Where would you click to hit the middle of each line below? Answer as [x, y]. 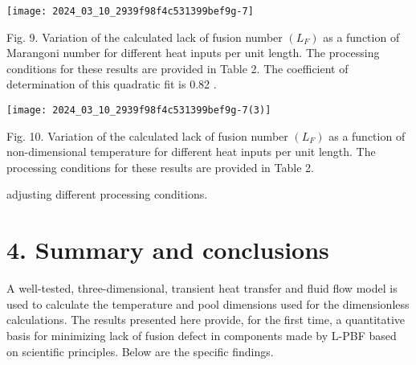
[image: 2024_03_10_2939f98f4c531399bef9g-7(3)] [139, 111]
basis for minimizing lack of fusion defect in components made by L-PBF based [202, 335]
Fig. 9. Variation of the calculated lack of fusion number [145, 37]
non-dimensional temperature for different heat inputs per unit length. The [191, 152]
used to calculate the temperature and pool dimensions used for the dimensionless [208, 303]
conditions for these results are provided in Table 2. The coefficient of [177, 68]
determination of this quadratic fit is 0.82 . [112, 84]
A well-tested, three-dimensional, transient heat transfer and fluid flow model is [202, 288]
